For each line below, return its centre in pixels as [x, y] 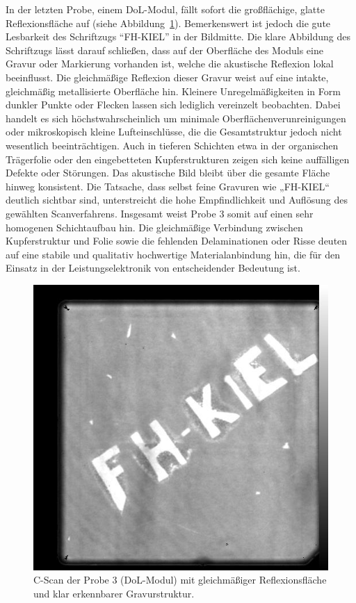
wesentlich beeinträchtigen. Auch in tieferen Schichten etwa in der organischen [172, 145]
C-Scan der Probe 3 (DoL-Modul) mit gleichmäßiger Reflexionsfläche [180, 580]
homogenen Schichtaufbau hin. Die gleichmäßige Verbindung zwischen [154, 227]
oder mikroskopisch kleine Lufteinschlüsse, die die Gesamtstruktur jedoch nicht [174, 132]
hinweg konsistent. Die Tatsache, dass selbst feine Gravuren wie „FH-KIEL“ [168, 186]
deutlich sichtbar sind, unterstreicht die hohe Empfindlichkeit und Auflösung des [177, 200]
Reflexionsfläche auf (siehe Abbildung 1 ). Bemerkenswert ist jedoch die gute [168, 23]
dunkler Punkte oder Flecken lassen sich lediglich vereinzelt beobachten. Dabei [173, 105]
